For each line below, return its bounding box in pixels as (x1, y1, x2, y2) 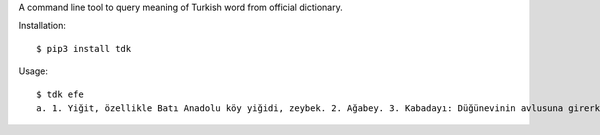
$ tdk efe (36, 88, 84, 100)
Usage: (18, 65, 49, 77)
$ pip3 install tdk (36, 43, 132, 54)
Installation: (18, 20, 67, 32)
